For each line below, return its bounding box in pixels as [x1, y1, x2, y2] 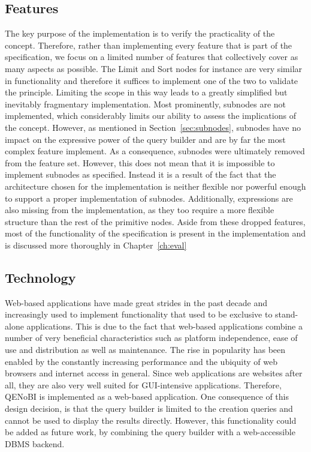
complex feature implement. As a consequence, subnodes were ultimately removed [5, 145, 305, 157]
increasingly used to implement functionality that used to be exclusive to [5, 308, 273, 321]
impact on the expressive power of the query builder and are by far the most [5, 133, 286, 145]
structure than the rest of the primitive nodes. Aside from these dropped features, [5, 215, 306, 228]
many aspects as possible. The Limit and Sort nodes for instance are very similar [5, 62, 303, 74]
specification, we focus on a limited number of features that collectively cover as [5, 50, 298, 63]
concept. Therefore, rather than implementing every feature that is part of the [5, 38, 292, 51]
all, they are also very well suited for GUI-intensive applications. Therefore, [5, 378, 282, 391]
